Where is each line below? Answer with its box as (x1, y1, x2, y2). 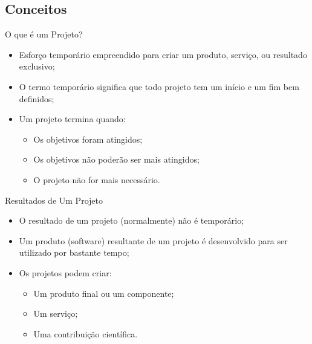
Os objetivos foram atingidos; (33, 132, 143, 145)
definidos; (19, 92, 54, 105)
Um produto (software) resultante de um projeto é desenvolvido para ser (19, 234, 288, 247)
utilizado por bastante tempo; (19, 246, 129, 259)
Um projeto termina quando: (19, 112, 126, 125)
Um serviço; (33, 307, 78, 320)
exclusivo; (19, 60, 55, 73)
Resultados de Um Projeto (5, 193, 103, 206)
